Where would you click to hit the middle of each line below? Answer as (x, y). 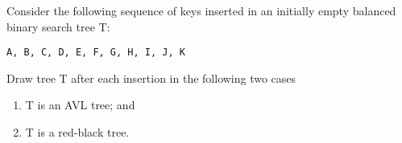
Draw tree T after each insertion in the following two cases (151, 78)
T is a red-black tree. (77, 132)
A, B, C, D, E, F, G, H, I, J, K (96, 53)
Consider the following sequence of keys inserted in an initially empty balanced (201, 10)
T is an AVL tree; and (80, 105)
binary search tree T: (58, 26)
